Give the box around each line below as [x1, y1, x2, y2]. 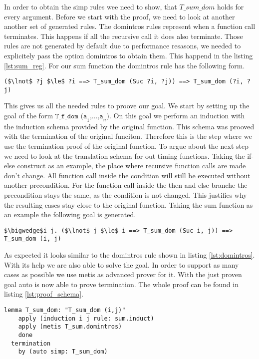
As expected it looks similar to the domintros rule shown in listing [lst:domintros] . [4, 250, 255, 260]
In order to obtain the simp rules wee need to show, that [4, 1, 177, 11]
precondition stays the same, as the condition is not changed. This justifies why [4, 190, 247, 200]
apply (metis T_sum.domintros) [18, 323, 122, 331]
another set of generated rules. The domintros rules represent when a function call [4, 21, 256, 31]
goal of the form [4, 110, 53, 121]
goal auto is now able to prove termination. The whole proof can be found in [4, 279, 239, 289]
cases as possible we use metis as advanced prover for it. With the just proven [4, 269, 242, 280]
